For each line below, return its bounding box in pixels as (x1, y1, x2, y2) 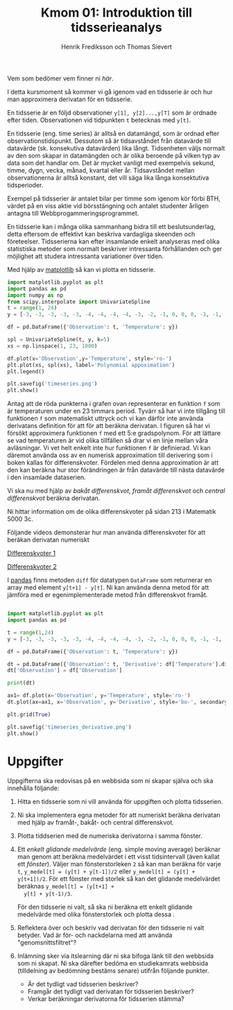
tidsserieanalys (71, 19, 162, 35)
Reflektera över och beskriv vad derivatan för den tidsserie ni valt (17, 923, 205, 932)
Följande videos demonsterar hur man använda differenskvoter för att (7, 529, 206, 537)
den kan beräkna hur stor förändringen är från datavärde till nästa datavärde (7, 466, 225, 474)
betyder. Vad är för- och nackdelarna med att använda (17, 931, 173, 939)
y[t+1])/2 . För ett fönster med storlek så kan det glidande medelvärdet (17, 874, 221, 882)
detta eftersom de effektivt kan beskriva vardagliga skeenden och (7, 230, 196, 238)
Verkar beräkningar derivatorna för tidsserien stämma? (27, 994, 185, 1003)
